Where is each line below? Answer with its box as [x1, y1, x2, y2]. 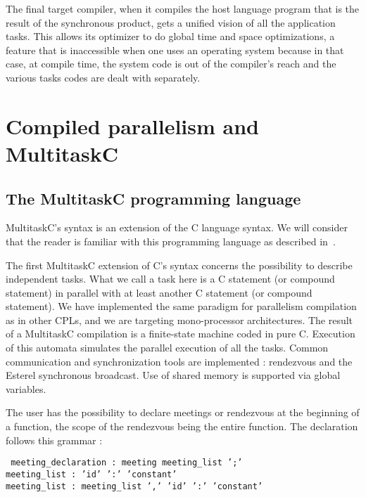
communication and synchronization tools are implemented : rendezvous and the [6, 354, 353, 368]
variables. [6, 381, 46, 396]
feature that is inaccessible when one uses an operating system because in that [6, 42, 344, 57]
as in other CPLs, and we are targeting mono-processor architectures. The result [6, 312, 353, 327]
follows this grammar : [6, 432, 103, 447]
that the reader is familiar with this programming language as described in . [6, 233, 336, 248]
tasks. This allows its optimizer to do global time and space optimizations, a [6, 29, 335, 44]
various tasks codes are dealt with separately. [6, 70, 201, 84]
